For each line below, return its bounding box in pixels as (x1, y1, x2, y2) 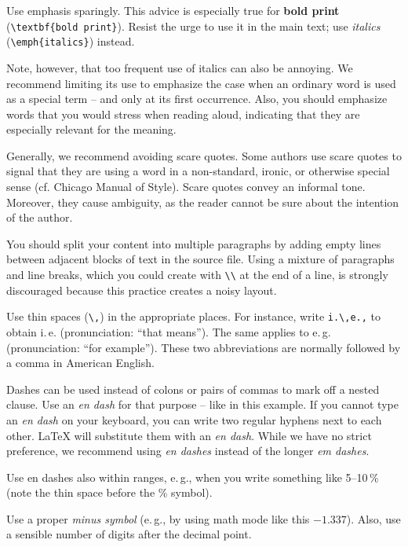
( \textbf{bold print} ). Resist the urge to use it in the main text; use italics (6, 17, 381, 34)
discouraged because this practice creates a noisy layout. (6, 281, 277, 298)
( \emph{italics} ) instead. (6, 33, 135, 50)
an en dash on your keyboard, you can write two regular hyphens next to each (6, 411, 382, 428)
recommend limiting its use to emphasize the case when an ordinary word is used (6, 75, 396, 91)
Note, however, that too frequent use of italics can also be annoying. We (6, 59, 353, 75)
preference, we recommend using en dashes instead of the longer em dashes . (6, 442, 370, 459)
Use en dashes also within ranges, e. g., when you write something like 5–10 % (6, 468, 379, 485)
